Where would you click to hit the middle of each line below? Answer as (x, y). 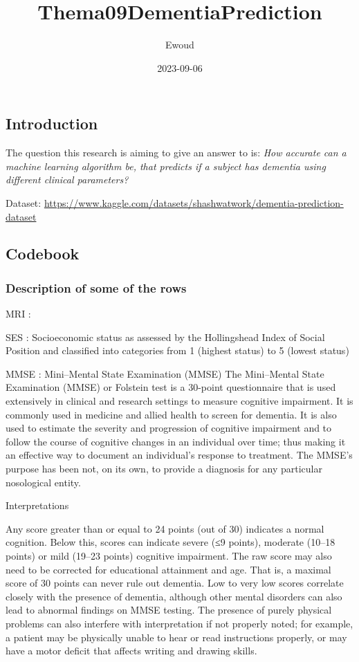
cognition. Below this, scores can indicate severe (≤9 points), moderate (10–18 (171, 542)
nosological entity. (43, 482)
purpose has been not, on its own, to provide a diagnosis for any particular (164, 469)
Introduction (52, 123)
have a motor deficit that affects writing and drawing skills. (131, 651)
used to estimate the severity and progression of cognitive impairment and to (169, 428)
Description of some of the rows (96, 287)
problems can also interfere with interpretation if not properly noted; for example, (179, 623)
